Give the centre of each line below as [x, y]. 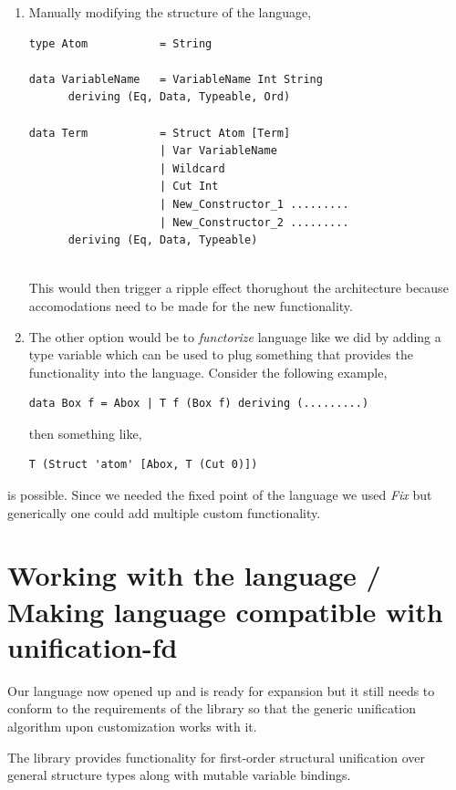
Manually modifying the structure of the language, [170, 12]
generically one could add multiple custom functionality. [164, 512]
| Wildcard [192, 168]
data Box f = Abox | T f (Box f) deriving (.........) [199, 404]
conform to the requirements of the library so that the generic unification [212, 708]
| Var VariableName [218, 151]
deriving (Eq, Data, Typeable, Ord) [179, 97]
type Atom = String [120, 43]
